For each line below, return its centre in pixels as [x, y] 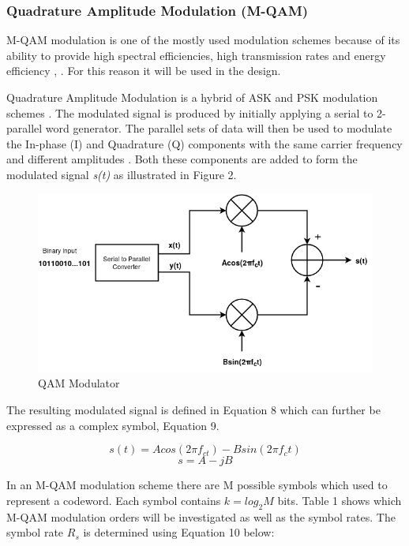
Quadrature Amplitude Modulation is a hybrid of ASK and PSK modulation [192, 97]
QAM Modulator [79, 383]
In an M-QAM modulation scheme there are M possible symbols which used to [197, 485]
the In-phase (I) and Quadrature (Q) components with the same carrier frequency [204, 143]
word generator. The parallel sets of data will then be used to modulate [219, 128]
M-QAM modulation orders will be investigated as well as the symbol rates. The [201, 516]
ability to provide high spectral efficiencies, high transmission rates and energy [196, 55]
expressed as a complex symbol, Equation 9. [113, 425]
